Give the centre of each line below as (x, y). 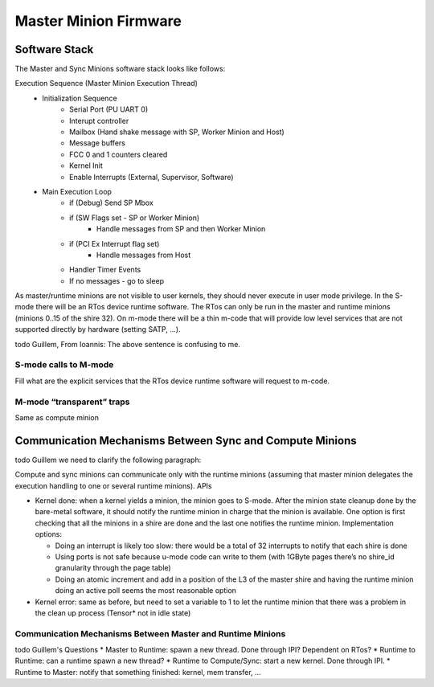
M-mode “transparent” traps (72, 402)
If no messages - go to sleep (117, 280)
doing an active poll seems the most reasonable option (146, 591)
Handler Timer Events (105, 270)
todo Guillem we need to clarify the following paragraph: (108, 460)
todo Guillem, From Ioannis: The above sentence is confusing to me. (128, 344)
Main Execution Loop (77, 191)
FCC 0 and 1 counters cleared (119, 154)
